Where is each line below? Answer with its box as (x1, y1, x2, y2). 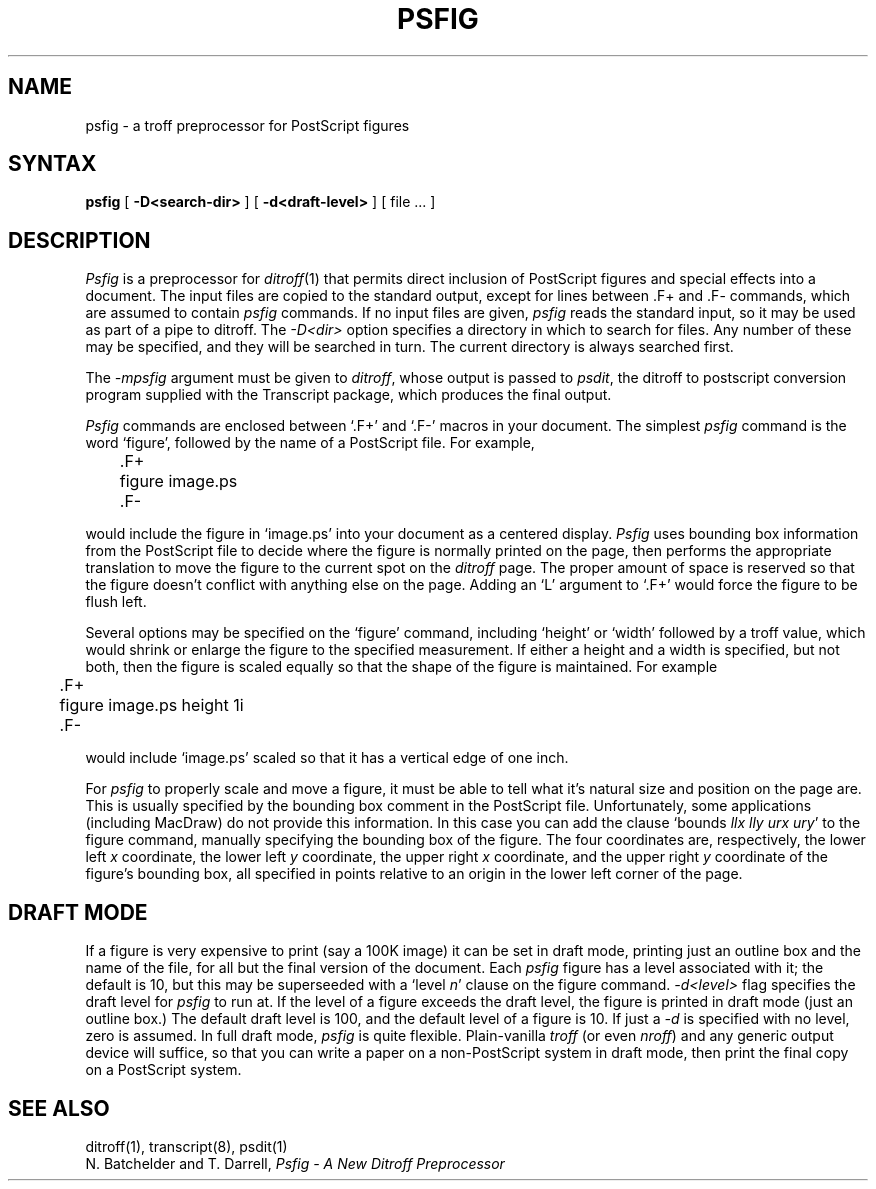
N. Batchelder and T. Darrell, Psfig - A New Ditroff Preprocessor (85, 1154, 505, 1172)
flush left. (85, 593, 147, 611)
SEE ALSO (8, 1095, 110, 1121)
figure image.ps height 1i (59, 695, 244, 716)
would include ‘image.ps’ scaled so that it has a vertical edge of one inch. (85, 749, 569, 767)
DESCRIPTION (8, 227, 151, 253)
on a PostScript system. (85, 1061, 242, 1079)
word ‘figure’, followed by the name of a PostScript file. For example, (85, 434, 535, 452)
